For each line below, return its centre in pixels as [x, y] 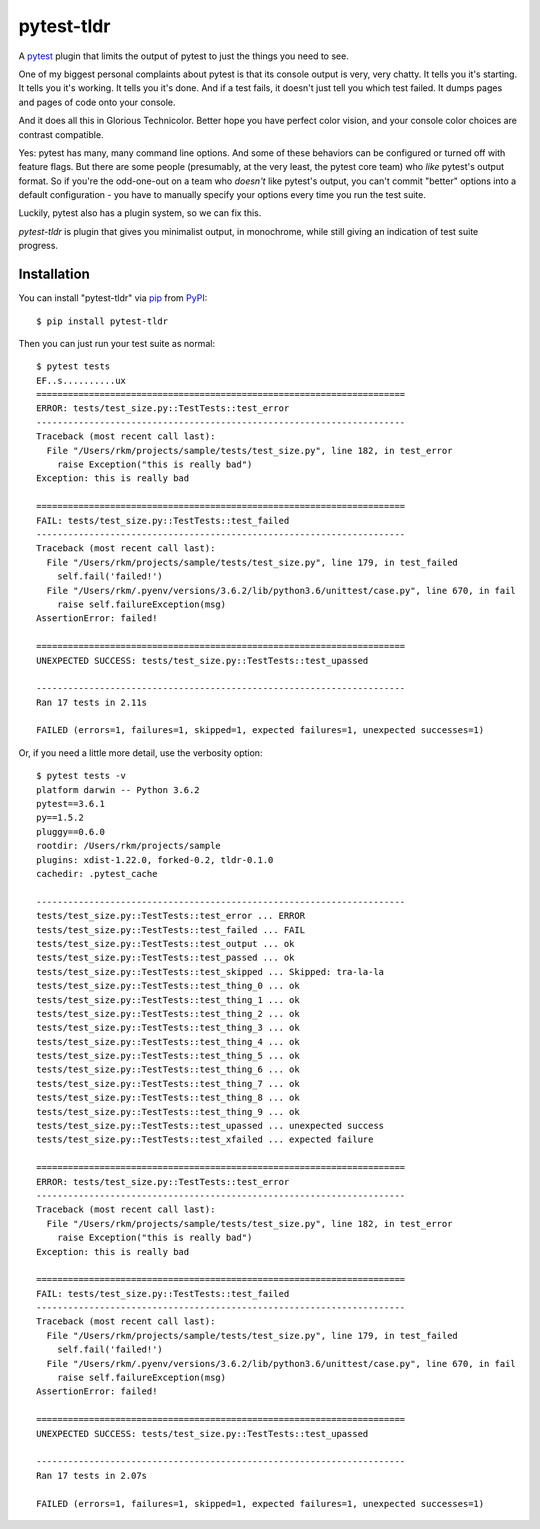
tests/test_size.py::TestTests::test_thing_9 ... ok [168, 1111]
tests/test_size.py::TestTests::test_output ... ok [165, 943]
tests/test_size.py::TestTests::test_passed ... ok [165, 958]
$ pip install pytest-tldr [102, 321]
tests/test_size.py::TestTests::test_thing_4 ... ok [168, 1041]
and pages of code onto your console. [97, 102]
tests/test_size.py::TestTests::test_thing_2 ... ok [168, 1013]
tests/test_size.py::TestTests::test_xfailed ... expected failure [205, 1139]
